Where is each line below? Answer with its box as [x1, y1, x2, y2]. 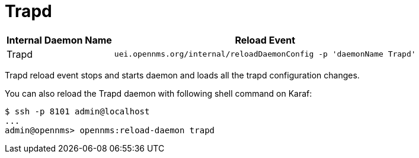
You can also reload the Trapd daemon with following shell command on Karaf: [5, 88, 312, 98]
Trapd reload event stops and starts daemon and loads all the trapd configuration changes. [5, 70, 360, 80]
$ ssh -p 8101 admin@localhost [5, 106, 150, 116]
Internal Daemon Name [7, 34, 112, 46]
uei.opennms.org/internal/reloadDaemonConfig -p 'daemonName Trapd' [114, 50, 416, 59]
